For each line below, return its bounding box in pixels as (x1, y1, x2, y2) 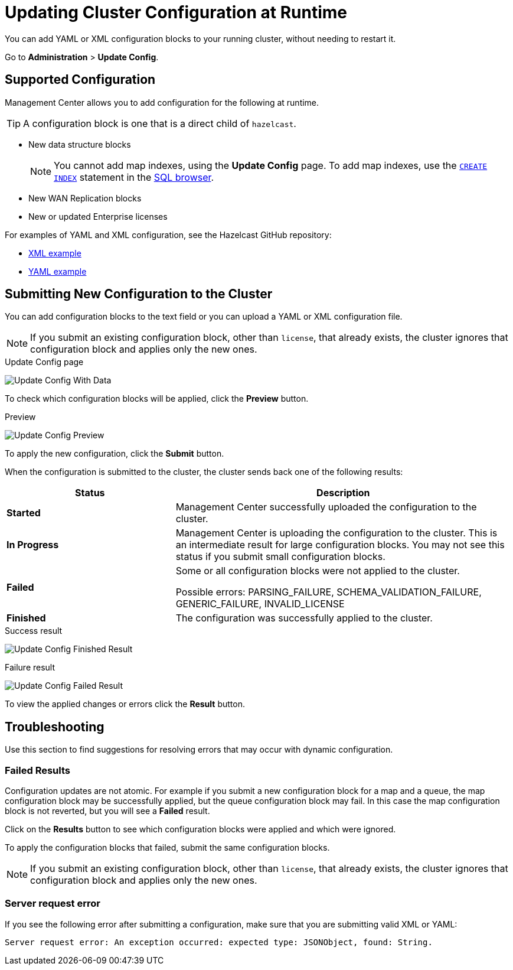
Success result (5, 626, 63, 636)
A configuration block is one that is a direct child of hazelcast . (23, 117, 296, 129)
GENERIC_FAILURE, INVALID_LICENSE (175, 598, 345, 610)
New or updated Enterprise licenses (28, 211, 168, 222)
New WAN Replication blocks (28, 193, 142, 203)
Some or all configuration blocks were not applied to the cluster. (175, 565, 460, 577)
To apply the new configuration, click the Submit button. (5, 448, 224, 459)
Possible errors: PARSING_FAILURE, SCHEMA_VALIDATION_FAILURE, (175, 586, 482, 598)
